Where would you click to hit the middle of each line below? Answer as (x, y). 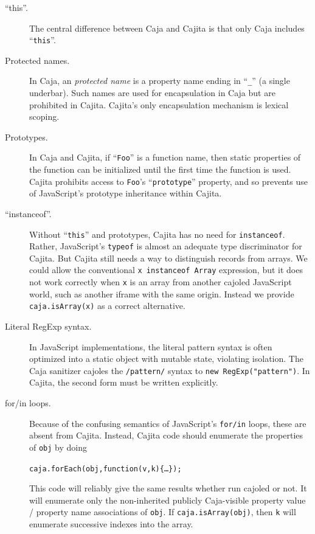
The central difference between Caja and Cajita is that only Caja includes (167, 28)
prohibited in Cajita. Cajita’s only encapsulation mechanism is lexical (159, 104)
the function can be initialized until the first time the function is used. (160, 169)
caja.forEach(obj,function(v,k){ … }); (106, 469)
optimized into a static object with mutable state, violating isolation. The (166, 359)
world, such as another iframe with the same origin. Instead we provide (162, 293)
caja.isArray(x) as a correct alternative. (107, 306)
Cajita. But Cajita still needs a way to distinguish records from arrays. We (168, 258)
